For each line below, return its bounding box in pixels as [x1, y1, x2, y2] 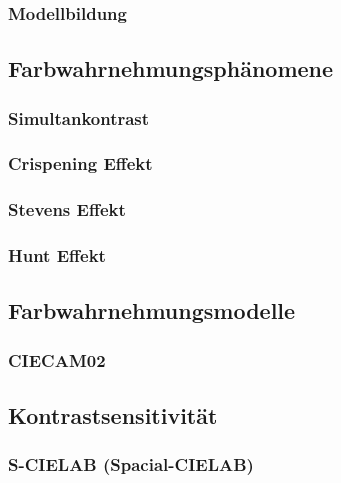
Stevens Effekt [8, 197, 126, 222]
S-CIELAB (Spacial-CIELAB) [8, 452, 254, 477]
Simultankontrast [8, 105, 150, 130]
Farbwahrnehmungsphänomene [8, 53, 334, 84]
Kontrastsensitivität [8, 400, 218, 431]
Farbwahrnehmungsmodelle [8, 295, 296, 326]
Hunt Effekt [8, 243, 106, 268]
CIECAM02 [8, 347, 106, 372]
